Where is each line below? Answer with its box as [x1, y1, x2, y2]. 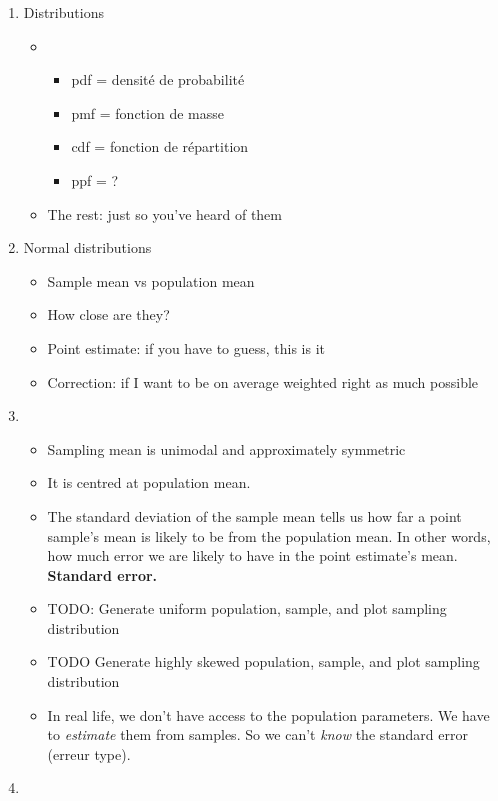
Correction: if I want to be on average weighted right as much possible [47, 371, 479, 392]
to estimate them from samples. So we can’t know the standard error [47, 724, 468, 745]
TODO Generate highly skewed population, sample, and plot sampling [47, 651, 480, 672]
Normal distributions [23, 237, 152, 258]
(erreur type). [47, 743, 131, 764]
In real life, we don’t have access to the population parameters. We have [47, 704, 490, 725]
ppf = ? [71, 169, 119, 190]
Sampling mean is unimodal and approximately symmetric [47, 438, 406, 459]
